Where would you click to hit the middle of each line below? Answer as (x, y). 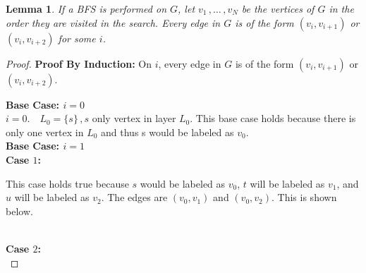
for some (77, 38)
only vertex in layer (134, 118)
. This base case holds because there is (273, 118)
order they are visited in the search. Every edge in (113, 22)
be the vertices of (278, 8)
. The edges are (134, 197)
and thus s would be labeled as (167, 132)
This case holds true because (67, 183)
